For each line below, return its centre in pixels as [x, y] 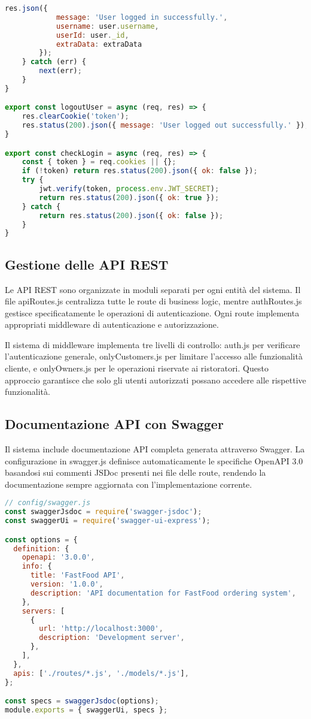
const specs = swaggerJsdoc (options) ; [82, 701]
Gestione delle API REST [87, 264]
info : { [37, 567]
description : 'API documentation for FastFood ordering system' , [163, 593]
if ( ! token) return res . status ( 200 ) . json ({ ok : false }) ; [140, 171]
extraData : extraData [99, 44]
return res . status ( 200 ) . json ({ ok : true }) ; [129, 197]
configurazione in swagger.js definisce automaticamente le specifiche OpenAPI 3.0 [154, 460]
